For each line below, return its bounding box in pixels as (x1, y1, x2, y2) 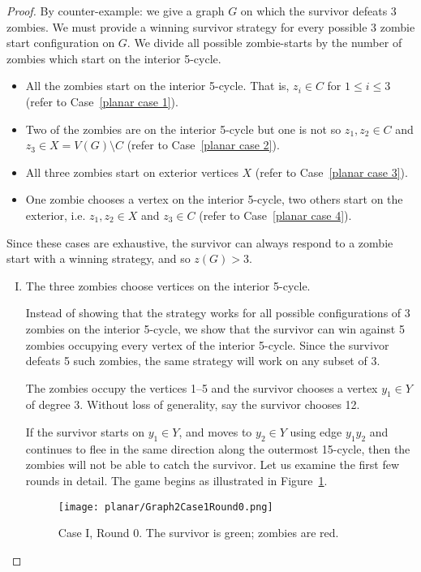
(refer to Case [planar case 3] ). (255, 163, 408, 180)
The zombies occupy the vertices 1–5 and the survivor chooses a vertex (25, 379, 378, 396)
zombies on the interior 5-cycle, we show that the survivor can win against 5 (25, 320, 405, 337)
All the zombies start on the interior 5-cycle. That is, (25, 77, 290, 94)
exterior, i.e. (25, 206, 86, 223)
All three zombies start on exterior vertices (25, 163, 238, 180)
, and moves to (178, 424, 252, 441)
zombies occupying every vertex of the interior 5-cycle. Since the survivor (25, 336, 389, 353)
